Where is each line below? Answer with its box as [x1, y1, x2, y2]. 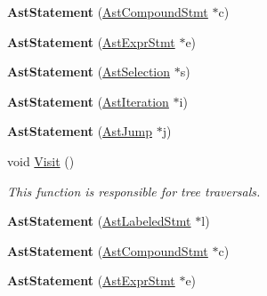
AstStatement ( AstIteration [7, 92, 169, 110]
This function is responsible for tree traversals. [7, 181, 261, 200]
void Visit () [7, 151, 75, 170]
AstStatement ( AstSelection [7, 62, 171, 81]
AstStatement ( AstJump [7, 122, 152, 140]
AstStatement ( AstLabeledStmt [7, 212, 191, 230]
